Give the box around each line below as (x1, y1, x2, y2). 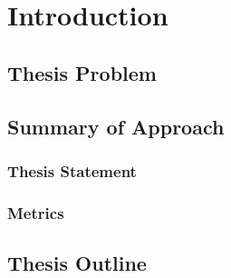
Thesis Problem (7, 58, 157, 86)
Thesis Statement (7, 159, 137, 182)
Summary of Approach (7, 112, 225, 140)
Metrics (7, 201, 64, 223)
